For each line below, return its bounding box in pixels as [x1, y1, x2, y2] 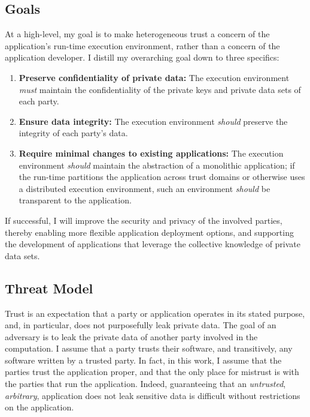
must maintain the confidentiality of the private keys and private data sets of [19, 83, 301, 95]
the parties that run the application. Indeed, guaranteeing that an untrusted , [5, 377, 286, 390]
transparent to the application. [19, 194, 132, 206]
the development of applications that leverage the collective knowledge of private [5, 238, 301, 250]
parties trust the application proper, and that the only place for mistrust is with [5, 365, 299, 378]
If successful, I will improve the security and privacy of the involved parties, [5, 214, 282, 226]
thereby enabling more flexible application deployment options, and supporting [5, 226, 294, 238]
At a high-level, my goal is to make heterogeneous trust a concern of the [5, 28, 270, 40]
